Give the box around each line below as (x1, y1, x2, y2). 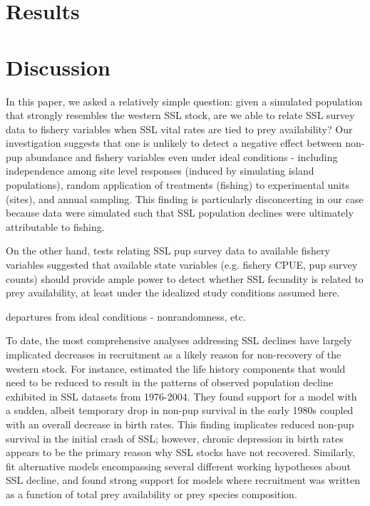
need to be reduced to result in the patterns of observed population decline (6, 375, 333, 390)
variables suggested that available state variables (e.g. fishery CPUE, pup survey (6, 257, 358, 272)
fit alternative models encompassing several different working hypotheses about (6, 458, 351, 473)
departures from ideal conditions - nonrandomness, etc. (6, 309, 246, 324)
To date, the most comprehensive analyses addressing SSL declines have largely (6, 333, 352, 348)
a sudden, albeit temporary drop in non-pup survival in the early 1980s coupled (6, 403, 354, 418)
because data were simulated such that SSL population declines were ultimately (6, 205, 354, 220)
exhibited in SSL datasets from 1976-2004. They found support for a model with (6, 388, 357, 403)
